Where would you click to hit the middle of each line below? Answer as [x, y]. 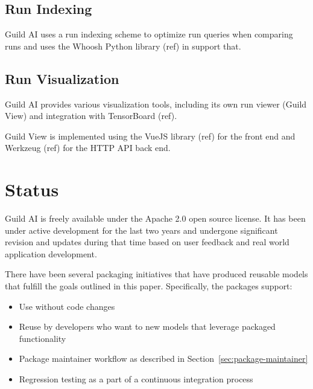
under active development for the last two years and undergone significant [141, 230]
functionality [43, 338]
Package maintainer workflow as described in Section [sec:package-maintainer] [163, 358]
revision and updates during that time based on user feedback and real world [147, 242]
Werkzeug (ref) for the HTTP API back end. [88, 148]
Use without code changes [67, 306]
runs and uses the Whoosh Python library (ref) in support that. [123, 46]
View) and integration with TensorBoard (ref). [91, 116]
